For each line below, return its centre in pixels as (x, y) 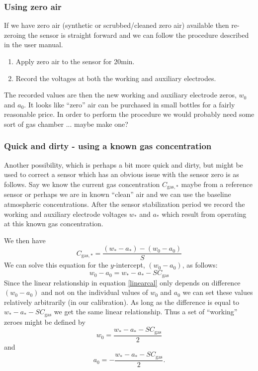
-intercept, (129, 265)
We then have (25, 240)
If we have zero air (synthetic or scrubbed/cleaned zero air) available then (117, 25)
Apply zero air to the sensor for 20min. (75, 61)
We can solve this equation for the (56, 265)
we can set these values (218, 292)
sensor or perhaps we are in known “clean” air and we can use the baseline (118, 194)
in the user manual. (34, 45)
